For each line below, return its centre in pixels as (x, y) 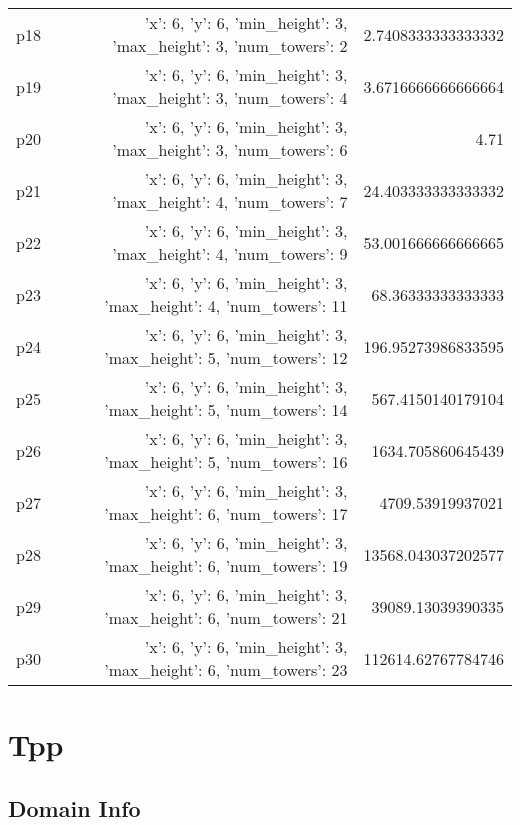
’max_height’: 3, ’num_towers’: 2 (230, 45)
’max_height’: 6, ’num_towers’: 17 (226, 513)
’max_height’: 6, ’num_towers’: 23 (226, 669)
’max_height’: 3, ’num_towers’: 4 (230, 97)
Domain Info (74, 807)
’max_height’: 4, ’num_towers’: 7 (230, 201)
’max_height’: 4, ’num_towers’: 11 (226, 305)
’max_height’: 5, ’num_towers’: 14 (226, 409)
